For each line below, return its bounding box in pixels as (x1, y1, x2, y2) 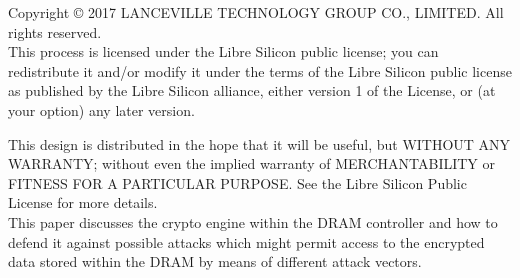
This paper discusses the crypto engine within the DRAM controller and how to (8, 211, 498, 232)
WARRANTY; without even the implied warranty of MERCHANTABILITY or (8, 153, 496, 174)
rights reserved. (8, 21, 102, 42)
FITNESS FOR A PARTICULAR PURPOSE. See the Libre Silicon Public (8, 172, 467, 193)
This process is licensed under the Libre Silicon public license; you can (8, 41, 439, 62)
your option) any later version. (8, 99, 195, 120)
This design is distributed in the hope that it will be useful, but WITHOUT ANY (8, 133, 511, 154)
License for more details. (8, 192, 158, 213)
